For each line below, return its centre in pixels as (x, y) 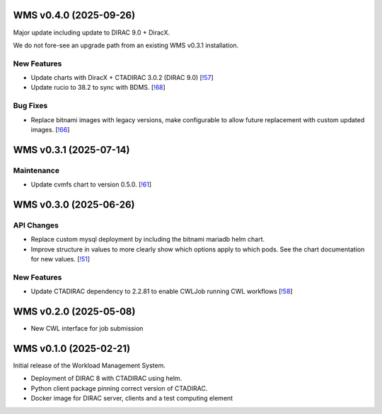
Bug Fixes (30, 106)
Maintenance (36, 170)
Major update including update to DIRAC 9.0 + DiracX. (92, 32)
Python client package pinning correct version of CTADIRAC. (119, 388)
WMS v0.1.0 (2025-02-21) (72, 349)
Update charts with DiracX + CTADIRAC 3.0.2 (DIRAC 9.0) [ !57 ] (122, 78)
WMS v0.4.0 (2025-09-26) (74, 15)
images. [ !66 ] (50, 129)
